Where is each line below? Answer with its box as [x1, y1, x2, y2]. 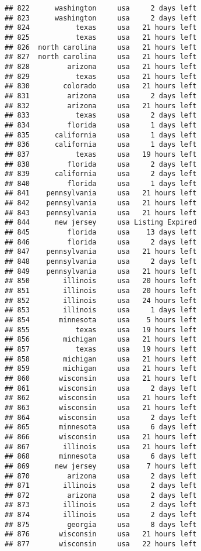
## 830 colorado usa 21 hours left [5, 82, 197, 91]
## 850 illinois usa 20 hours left [5, 277, 197, 285]
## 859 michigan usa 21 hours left [5, 364, 197, 373]
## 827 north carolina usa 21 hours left [5, 53, 197, 61]
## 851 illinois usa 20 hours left [5, 287, 197, 295]
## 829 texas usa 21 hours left [5, 72, 197, 81]
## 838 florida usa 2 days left [5, 160, 197, 168]
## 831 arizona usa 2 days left [5, 91, 197, 100]
